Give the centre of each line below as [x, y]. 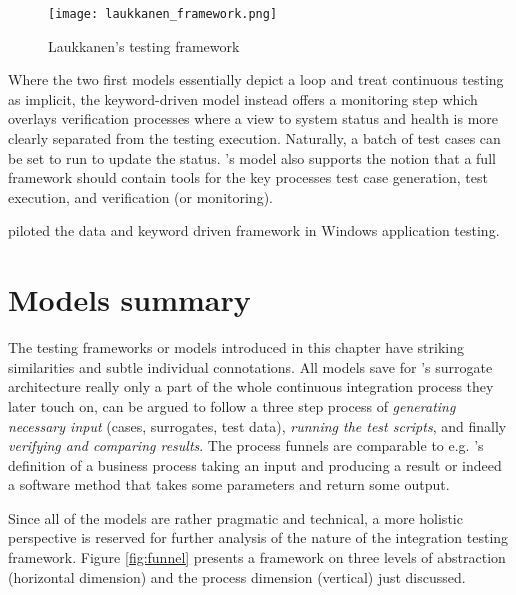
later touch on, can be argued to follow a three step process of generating [232, 405]
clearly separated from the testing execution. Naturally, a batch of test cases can [254, 138]
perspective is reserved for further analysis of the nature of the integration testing [258, 537]
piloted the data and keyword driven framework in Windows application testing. [254, 230]
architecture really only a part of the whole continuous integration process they [251, 386]
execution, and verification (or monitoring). [140, 196]
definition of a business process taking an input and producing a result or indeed [255, 464]
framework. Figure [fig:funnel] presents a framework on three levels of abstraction [257, 557]
